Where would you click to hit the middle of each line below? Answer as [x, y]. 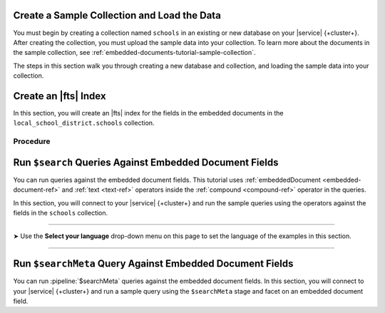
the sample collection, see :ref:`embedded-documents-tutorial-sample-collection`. [134, 53]
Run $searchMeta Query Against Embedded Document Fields [153, 264]
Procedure [32, 141]
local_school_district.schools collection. [84, 123]
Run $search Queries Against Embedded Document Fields [146, 162]
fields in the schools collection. [61, 213]
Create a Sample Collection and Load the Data [117, 15]
